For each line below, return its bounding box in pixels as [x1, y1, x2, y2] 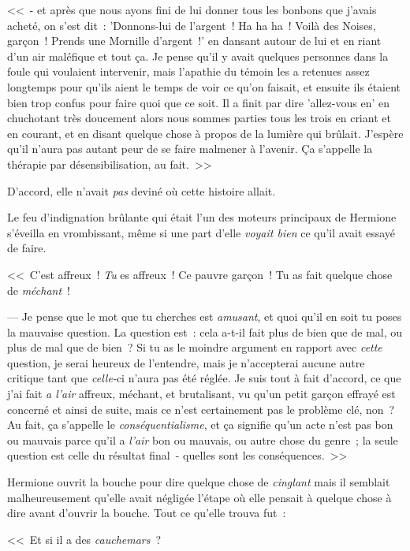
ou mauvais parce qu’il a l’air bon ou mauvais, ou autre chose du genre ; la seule [7, 431, 398, 448]
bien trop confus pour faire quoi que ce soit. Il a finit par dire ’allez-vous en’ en [7, 94, 390, 110]
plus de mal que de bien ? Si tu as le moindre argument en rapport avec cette [7, 339, 382, 356]
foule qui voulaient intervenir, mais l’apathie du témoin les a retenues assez [7, 63, 370, 80]
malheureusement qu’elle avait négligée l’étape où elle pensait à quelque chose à [7, 489, 392, 505]
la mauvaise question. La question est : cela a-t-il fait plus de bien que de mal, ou [7, 323, 403, 340]
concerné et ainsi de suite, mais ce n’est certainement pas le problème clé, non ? [7, 400, 395, 417]
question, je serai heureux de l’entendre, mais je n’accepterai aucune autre [7, 354, 365, 370]
